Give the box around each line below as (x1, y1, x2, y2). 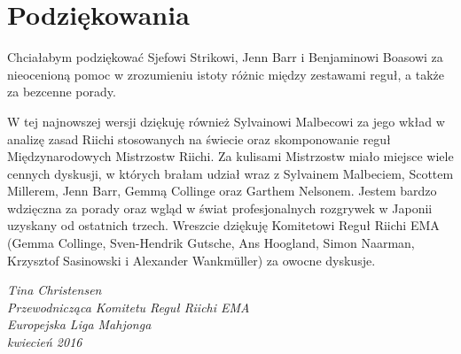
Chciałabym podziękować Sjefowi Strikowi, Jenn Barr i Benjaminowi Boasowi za (7, 48, 443, 66)
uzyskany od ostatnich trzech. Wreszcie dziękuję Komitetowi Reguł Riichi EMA (7, 216, 440, 235)
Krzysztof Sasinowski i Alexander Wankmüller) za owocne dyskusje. (7, 250, 376, 269)
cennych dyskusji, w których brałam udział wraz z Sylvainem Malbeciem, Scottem (7, 164, 454, 182)
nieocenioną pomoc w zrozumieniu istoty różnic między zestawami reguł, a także (7, 65, 444, 83)
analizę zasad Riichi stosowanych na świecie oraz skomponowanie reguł (7, 129, 391, 148)
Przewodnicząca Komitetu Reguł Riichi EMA (7, 297, 250, 316)
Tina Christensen (7, 281, 102, 299)
